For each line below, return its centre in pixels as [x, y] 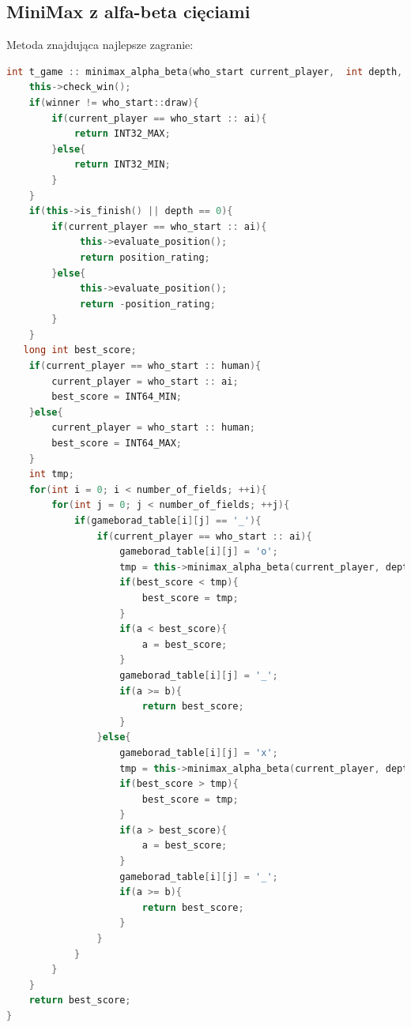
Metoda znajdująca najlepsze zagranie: [100, 45]
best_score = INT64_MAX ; [117, 444]
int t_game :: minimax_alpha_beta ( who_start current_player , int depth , [205, 71]
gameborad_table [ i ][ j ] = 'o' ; [199, 552]
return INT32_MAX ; [122, 134]
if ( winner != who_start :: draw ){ [114, 102]
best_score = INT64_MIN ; [117, 397]
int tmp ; [51, 474]
